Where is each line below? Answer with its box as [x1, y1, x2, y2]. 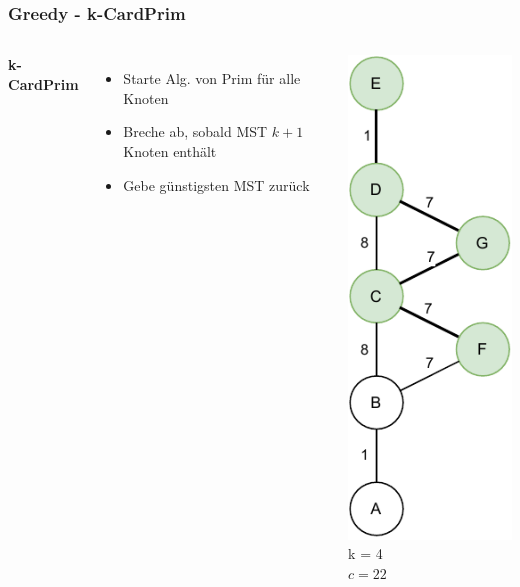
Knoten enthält [123, 141, 217, 161]
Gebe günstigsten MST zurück [123, 174, 310, 195]
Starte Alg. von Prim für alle [123, 68, 301, 89]
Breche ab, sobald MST [123, 121, 268, 142]
